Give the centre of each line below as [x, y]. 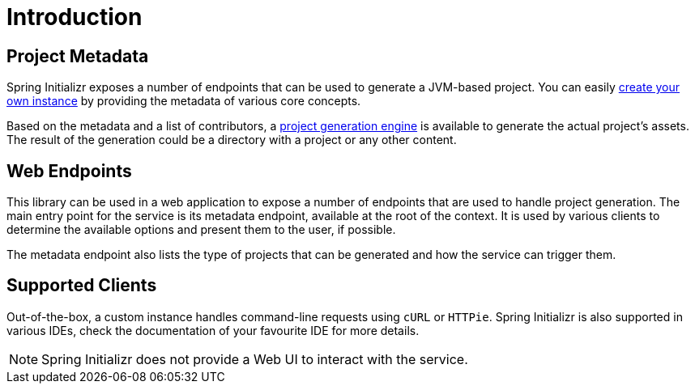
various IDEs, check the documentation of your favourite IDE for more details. [213, 330]
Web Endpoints [69, 171]
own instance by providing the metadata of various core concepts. [184, 101]
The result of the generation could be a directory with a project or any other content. [232, 140]
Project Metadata [78, 56]
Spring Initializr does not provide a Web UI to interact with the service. [255, 359]
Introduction [75, 17]
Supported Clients [82, 286]
